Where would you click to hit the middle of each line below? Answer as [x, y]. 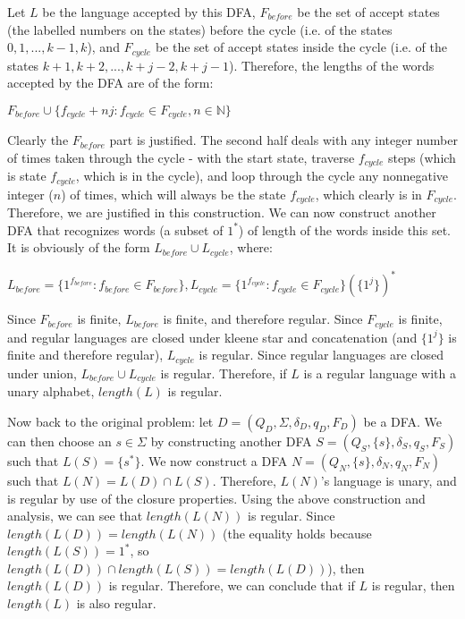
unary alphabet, [51, 391]
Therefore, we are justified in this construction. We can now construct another [222, 212]
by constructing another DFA [231, 441]
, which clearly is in [368, 194]
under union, [42, 373]
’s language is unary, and [389, 480]
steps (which [422, 157]
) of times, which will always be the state [173, 194]
